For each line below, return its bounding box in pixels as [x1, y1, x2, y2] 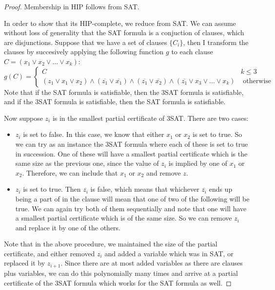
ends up [209, 184, 233, 194]
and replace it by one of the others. [15, 222, 121, 232]
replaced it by [4, 258, 45, 268]
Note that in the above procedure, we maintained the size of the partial [4, 239, 217, 249]
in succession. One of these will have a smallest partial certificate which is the [15, 148, 248, 158]
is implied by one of [168, 158, 228, 168]
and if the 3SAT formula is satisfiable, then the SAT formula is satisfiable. [4, 96, 226, 107]
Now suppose [4, 112, 43, 123]
